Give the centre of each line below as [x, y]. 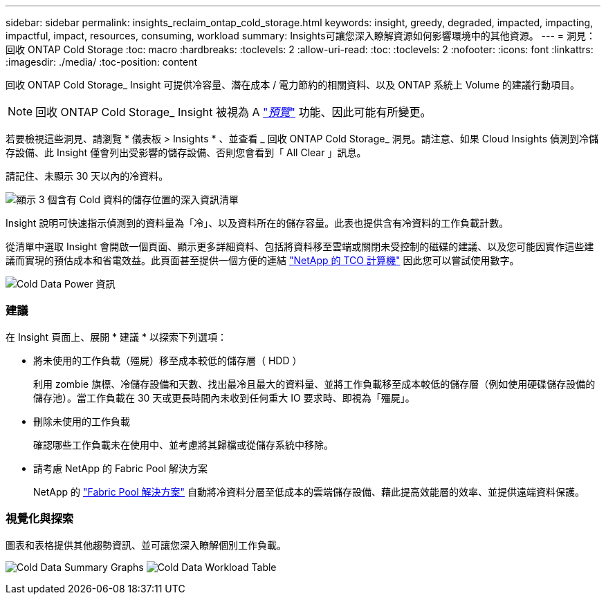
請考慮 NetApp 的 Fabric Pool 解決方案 [120, 468]
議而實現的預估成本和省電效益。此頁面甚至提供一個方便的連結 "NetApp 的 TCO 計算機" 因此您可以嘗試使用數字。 [263, 260]
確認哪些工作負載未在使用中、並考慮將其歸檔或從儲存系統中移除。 [183, 444]
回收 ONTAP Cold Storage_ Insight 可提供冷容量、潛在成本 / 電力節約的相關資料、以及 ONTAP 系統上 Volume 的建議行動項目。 [293, 85]
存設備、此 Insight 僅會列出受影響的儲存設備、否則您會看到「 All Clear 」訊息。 [186, 152]
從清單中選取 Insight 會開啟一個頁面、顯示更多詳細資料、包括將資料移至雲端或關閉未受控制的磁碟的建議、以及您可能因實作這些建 [300, 246]
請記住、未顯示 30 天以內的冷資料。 [87, 176]
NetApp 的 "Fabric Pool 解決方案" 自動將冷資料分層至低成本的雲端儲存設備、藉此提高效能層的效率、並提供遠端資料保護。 [309, 491]
